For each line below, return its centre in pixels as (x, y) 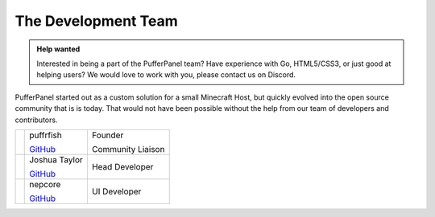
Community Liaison (128, 149)
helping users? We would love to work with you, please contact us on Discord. (166, 75)
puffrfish (46, 135)
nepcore (45, 184)
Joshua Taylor (56, 159)
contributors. (36, 120)
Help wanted (58, 49)
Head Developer (122, 166)
